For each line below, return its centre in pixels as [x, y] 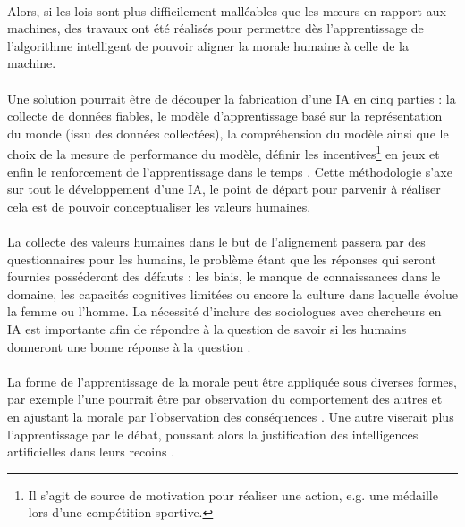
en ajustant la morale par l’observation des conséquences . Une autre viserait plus [231, 416]
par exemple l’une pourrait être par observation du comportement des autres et [225, 399]
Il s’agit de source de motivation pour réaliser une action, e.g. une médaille [233, 494]
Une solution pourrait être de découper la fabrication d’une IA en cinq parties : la [232, 98]
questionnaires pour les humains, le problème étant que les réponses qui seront [222, 259]
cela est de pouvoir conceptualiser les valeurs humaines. [159, 206]
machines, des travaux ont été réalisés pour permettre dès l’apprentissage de [216, 28]
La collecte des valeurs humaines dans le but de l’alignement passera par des [216, 241]
